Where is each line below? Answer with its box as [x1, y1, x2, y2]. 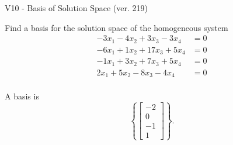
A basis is [5, 90, 39, 102]
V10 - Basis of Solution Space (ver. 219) [5, 2, 148, 13]
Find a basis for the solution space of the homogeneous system [5, 21, 228, 33]
